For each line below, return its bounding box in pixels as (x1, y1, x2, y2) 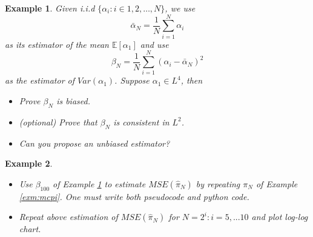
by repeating (196, 177, 240, 190)
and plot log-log (251, 210, 308, 223)
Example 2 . (5, 157, 53, 170)
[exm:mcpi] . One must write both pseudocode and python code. (19, 190, 249, 202)
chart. (19, 222, 41, 235)
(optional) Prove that (19, 115, 97, 128)
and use (140, 38, 169, 50)
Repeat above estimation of (19, 210, 118, 223)
